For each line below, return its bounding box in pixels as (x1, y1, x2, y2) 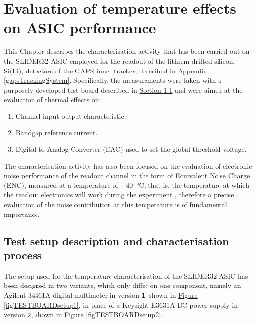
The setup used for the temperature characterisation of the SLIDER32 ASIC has (4, 270, 248, 281)
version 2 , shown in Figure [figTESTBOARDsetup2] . (4, 309, 163, 320)
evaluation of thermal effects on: (4, 94, 101, 105)
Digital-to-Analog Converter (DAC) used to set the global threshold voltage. (15, 144, 247, 154)
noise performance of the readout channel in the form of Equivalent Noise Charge (4, 170, 250, 180)
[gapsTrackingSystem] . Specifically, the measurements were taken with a (4, 75, 222, 85)
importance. (4, 209, 40, 219)
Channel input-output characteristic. (15, 110, 126, 121)
